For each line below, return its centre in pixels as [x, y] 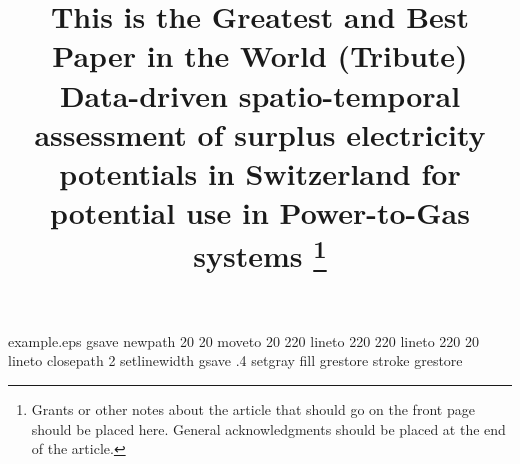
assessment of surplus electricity [260, 133]
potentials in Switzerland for [260, 172]
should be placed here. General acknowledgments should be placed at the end [268, 428]
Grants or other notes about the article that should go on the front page [253, 409]
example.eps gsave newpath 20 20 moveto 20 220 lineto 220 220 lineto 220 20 [244, 340]
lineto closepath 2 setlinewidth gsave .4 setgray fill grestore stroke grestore [235, 360]
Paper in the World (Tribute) [260, 55]
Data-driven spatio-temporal [260, 94]
